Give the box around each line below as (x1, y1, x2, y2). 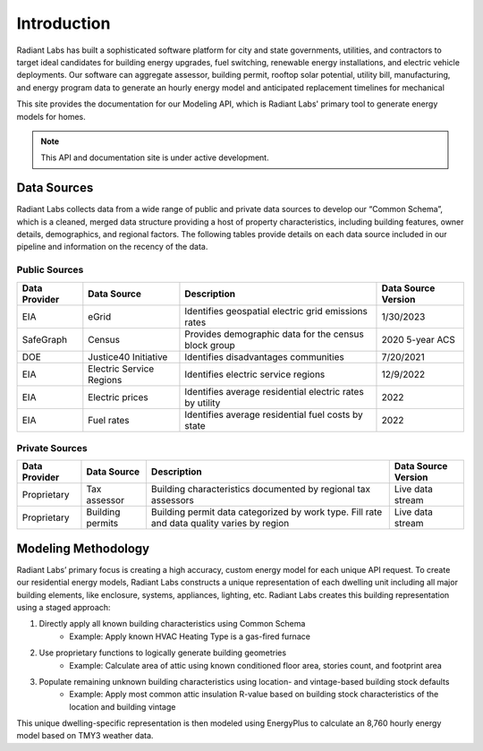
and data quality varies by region (150, 517, 290, 530)
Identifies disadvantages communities (184, 350, 344, 363)
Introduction (16, 13, 111, 33)
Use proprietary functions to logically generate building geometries (38, 647, 286, 658)
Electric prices (88, 390, 148, 403)
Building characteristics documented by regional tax (150, 483, 371, 496)
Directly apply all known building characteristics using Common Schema (38, 619, 306, 629)
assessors (150, 494, 194, 507)
